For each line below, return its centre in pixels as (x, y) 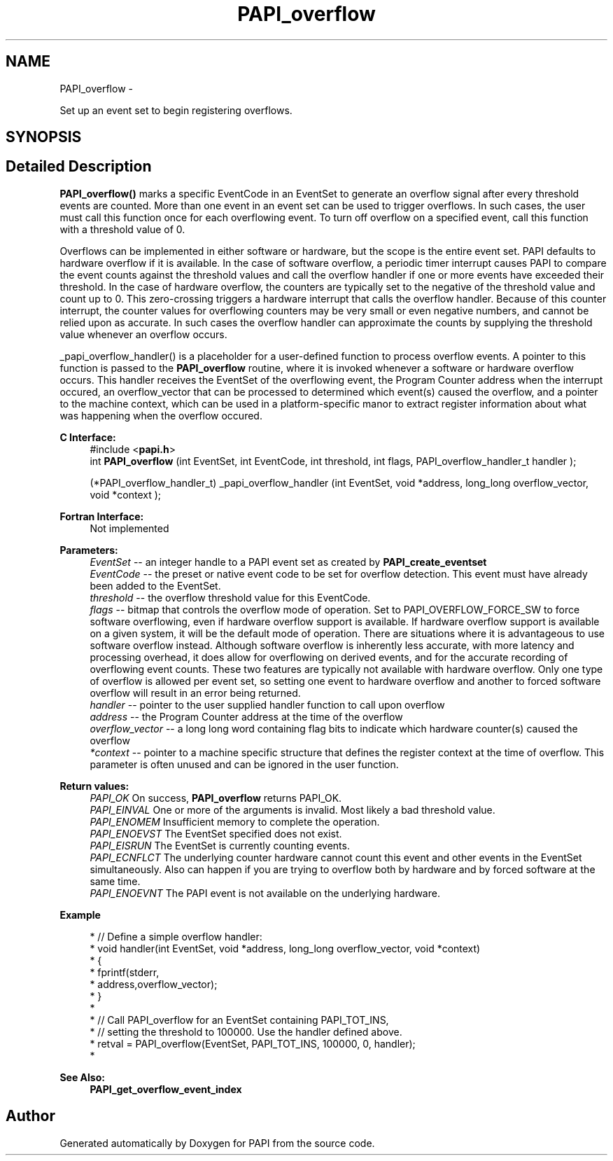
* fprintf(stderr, (125, 972)
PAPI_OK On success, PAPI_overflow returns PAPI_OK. (216, 798)
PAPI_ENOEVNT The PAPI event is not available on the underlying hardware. (265, 893)
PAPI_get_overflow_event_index (166, 1089)
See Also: (82, 1077)
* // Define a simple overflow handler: (176, 936)
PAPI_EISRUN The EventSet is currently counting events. (220, 845)
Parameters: (89, 550)
